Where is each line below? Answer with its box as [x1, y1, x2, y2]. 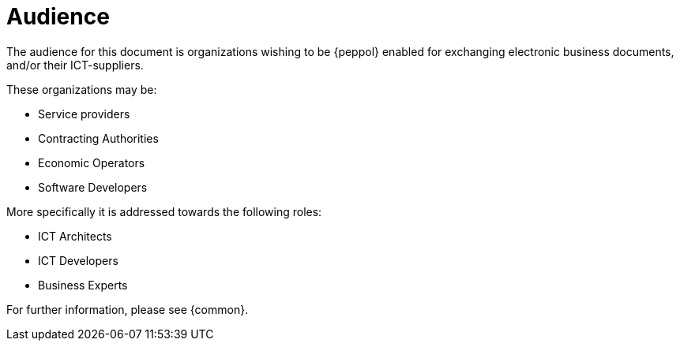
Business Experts [38, 278, 128, 292]
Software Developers [38, 180, 148, 194]
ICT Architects [38, 229, 112, 243]
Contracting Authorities [38, 131, 159, 145]
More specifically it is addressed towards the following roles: [6, 204, 322, 218]
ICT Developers [38, 253, 118, 267]
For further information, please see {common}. [6, 302, 249, 316]
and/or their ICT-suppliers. [6, 58, 144, 72]
